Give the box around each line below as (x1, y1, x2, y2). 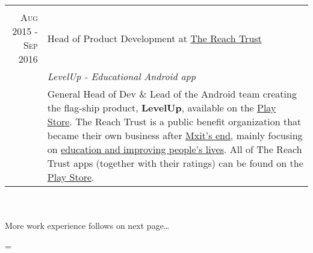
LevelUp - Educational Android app (47, 69, 196, 83)
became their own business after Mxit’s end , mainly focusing (47, 128, 303, 142)
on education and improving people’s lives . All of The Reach (47, 142, 302, 156)
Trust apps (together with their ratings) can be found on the (47, 156, 303, 170)
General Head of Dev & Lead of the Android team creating (47, 87, 297, 101)
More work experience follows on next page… (5, 219, 170, 232)
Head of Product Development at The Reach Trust (47, 31, 262, 45)
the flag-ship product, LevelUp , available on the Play (47, 101, 276, 114)
